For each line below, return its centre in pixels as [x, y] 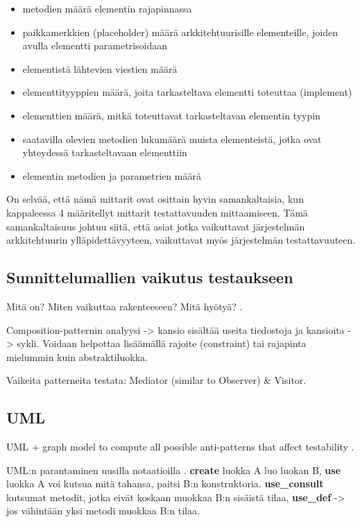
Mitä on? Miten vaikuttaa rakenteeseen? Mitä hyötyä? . [125, 306]
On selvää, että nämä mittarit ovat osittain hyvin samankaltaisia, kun [155, 199]
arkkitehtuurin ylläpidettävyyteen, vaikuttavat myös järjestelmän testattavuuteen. [181, 240]
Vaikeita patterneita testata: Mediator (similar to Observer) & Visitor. [156, 380]
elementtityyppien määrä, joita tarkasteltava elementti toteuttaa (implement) [187, 92]
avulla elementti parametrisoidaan [95, 45]
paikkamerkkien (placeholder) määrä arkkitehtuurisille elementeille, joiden [180, 32]
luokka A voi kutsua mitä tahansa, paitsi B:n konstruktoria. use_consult [165, 483]
